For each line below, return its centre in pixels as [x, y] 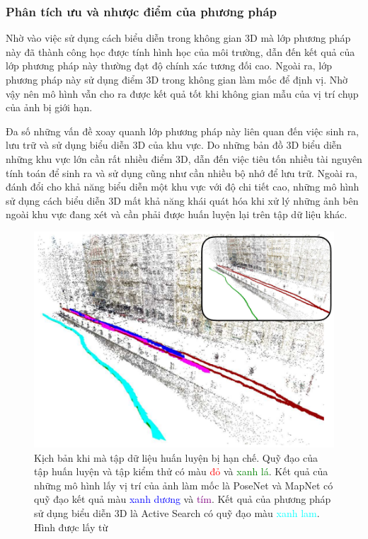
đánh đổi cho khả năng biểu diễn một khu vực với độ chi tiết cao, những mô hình [183, 187]
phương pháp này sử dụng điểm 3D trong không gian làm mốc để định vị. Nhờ [177, 79]
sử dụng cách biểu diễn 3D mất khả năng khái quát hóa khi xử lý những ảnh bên [182, 200]
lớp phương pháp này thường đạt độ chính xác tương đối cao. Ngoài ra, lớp [169, 66]
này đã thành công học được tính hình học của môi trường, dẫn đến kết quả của [180, 51]
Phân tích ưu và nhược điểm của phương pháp [142, 11]
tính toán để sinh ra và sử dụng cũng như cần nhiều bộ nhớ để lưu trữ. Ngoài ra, [182, 172]
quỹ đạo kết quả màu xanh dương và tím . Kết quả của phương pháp [183, 499]
